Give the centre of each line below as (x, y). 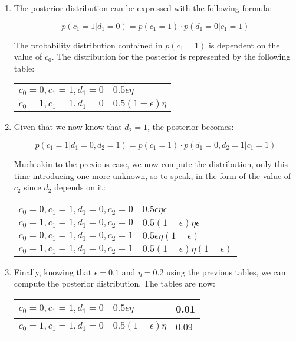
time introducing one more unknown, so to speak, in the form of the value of (152, 175)
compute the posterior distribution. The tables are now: (114, 283)
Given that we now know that (68, 127)
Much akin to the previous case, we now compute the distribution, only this (151, 163)
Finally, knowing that (53, 272)
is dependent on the (244, 45)
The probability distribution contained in (88, 45)
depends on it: (80, 187)
